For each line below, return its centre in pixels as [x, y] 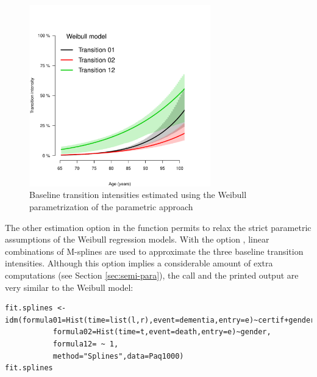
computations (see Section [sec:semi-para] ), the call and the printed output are [152, 275]
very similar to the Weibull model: [69, 287]
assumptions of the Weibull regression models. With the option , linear [137, 239]
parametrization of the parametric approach [111, 206]
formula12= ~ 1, [86, 344]
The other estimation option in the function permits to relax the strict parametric [158, 227]
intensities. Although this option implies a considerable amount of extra [139, 263]
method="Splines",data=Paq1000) [118, 356]
